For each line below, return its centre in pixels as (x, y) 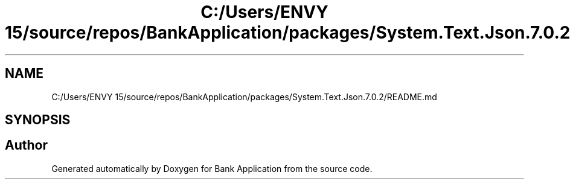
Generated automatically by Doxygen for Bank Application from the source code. (212, 168)
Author (26, 145)
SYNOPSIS (38, 120)
